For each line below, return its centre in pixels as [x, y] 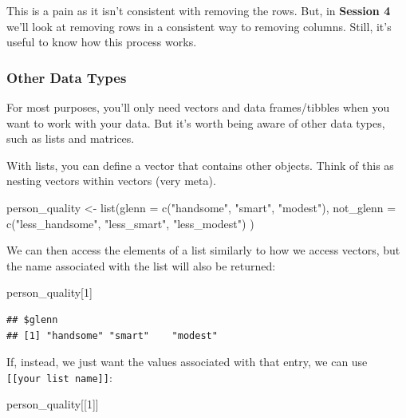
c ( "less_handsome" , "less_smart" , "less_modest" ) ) [130, 223]
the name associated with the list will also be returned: [141, 265]
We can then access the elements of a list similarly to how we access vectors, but [203, 250]
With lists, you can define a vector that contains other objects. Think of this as [200, 165]
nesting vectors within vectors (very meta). [111, 181]
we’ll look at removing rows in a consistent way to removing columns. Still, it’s [199, 26]
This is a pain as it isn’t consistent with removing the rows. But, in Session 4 [199, 10]
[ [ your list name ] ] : [59, 377]
